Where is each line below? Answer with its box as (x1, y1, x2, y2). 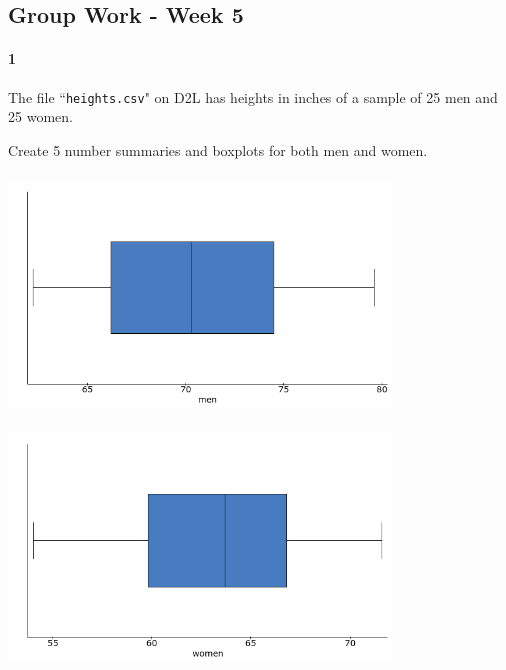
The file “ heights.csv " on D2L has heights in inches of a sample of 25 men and (8, 86, 498, 107)
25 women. (8, 106, 73, 127)
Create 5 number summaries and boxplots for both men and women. (8, 139, 428, 160)
